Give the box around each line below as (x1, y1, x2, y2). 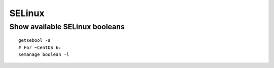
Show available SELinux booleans (9, 22, 125, 31)
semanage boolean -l (18, 51, 70, 57)
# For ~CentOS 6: (18, 44, 61, 50)
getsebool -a (18, 38, 51, 43)
